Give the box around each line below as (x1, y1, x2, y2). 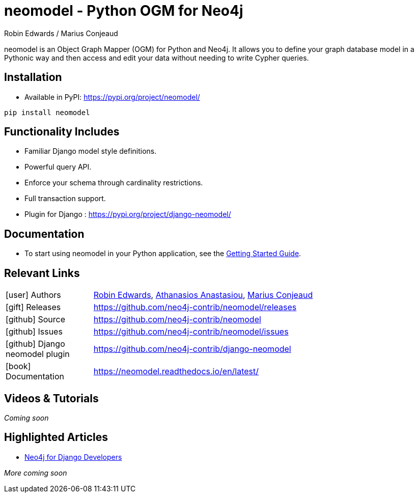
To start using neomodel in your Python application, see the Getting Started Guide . (24, 249, 301, 258)
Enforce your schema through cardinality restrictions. (24, 178, 203, 187)
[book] (6, 361, 31, 372)
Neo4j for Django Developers (24, 452, 122, 461)
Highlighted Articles (4, 431, 108, 444)
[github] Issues (6, 326, 63, 337)
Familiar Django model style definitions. (24, 147, 157, 156)
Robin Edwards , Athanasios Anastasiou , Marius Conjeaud (93, 290, 313, 300)
